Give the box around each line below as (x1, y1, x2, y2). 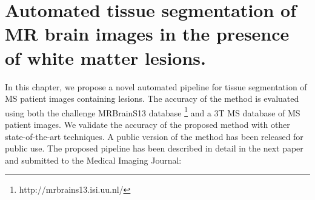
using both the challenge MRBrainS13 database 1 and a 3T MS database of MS (5, 104, 300, 119)
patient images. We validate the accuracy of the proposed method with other (5, 118, 290, 130)
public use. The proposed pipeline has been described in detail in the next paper (5, 142, 303, 155)
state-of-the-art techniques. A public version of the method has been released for (5, 130, 303, 142)
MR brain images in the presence (5, 21, 290, 46)
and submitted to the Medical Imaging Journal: (5, 153, 182, 166)
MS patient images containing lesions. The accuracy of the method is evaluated (5, 92, 299, 105)
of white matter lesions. (5, 45, 206, 70)
